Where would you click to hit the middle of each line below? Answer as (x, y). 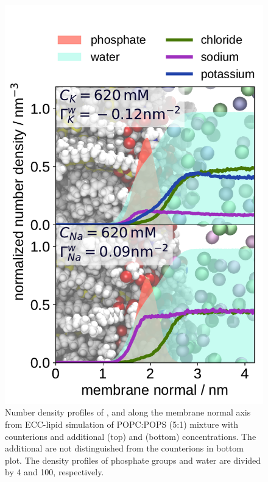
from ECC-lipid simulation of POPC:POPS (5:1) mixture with (122, 424)
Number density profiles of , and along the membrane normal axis (128, 412)
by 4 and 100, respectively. (55, 472)
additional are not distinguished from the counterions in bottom (125, 448)
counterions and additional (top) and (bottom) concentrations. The (131, 436)
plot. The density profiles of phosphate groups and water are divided (133, 460)
